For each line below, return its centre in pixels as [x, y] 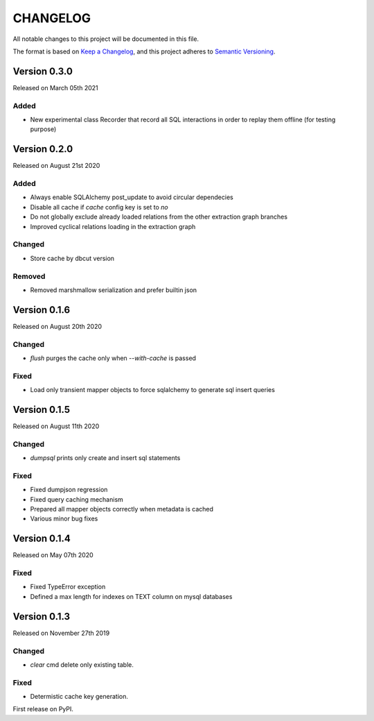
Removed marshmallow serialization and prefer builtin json [114, 290]
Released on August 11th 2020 [56, 426]
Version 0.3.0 [43, 71]
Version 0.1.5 [42, 409]
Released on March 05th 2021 [55, 87]
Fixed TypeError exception [68, 587]
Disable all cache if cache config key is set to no [99, 207]
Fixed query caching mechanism [77, 499]
